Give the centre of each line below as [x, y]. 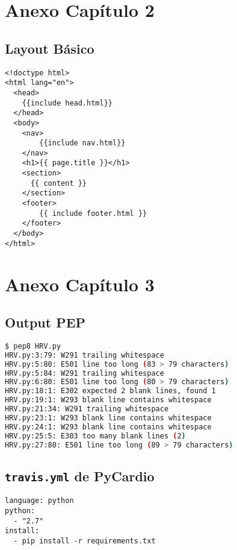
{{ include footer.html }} [93, 213]
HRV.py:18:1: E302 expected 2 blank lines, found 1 [110, 391]
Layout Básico [50, 48]
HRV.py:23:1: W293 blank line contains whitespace [108, 418]
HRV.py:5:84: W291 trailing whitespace [85, 373]
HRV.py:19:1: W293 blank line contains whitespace [108, 400]
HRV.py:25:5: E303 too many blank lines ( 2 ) [95, 436]
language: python [39, 501]
